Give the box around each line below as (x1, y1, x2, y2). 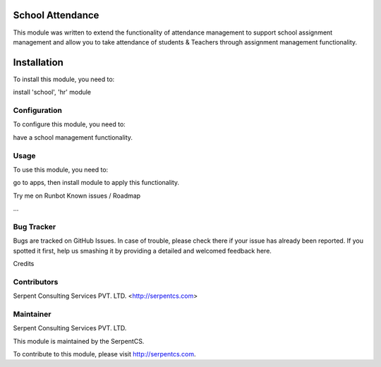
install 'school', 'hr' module (13, 88, 92, 97)
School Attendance (13, 9, 99, 21)
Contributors (13, 277, 59, 287)
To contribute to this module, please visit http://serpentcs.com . (13, 350, 197, 359)
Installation (13, 56, 64, 68)
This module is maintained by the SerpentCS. (13, 337, 145, 345)
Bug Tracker (13, 222, 56, 231)
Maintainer (13, 309, 52, 319)
